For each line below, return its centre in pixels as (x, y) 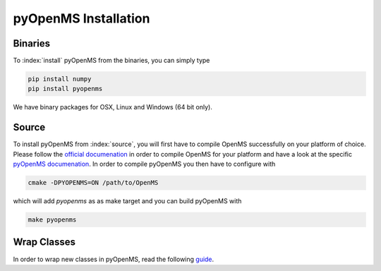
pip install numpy (60, 79)
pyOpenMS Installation (81, 18)
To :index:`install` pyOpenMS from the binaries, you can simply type (111, 61)
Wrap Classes (44, 242)
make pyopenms (52, 220)
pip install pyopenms (65, 89)
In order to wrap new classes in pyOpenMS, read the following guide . (114, 259)
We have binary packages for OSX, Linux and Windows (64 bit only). (113, 107)
